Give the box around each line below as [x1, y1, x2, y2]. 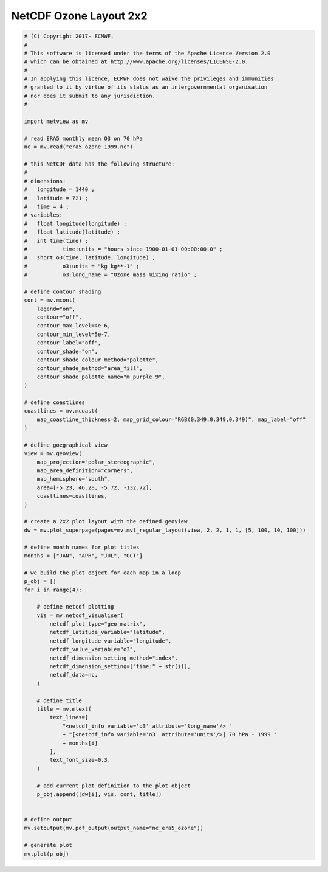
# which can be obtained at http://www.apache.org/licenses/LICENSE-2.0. [24, 58, 248, 65]
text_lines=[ [49, 714, 89, 721]
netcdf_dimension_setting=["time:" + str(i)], [49, 663, 191, 670]
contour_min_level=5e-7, [36, 330, 111, 338]
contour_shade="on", [36, 347, 98, 355]
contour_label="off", [36, 340, 101, 346]
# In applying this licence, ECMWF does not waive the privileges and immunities [24, 75, 275, 82]
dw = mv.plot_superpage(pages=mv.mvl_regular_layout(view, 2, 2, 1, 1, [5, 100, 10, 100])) [24, 526, 306, 534]
